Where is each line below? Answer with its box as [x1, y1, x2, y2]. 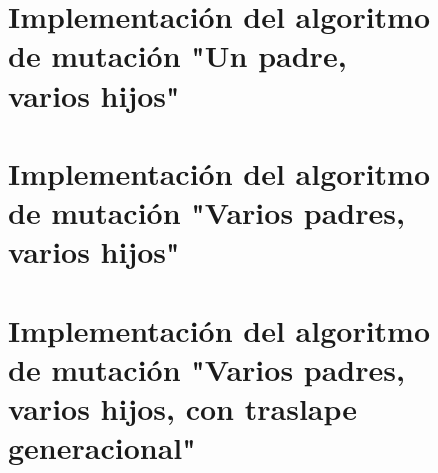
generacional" [8, 427, 196, 468]
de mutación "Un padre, [8, 35, 347, 76]
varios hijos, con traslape [8, 388, 358, 429]
